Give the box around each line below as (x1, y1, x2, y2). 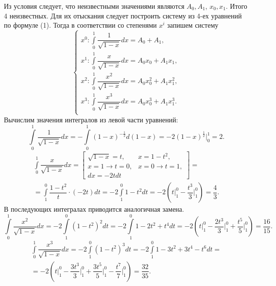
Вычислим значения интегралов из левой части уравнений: (4, 114, 178, 124)
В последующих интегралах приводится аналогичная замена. (4, 204, 184, 214)
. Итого (225, 1, 247, 11)
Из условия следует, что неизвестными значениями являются (4, 1, 185, 11)
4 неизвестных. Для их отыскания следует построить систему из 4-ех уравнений (4, 10, 242, 20)
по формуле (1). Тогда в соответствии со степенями (4, 20, 157, 30)
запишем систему (167, 20, 219, 30)
